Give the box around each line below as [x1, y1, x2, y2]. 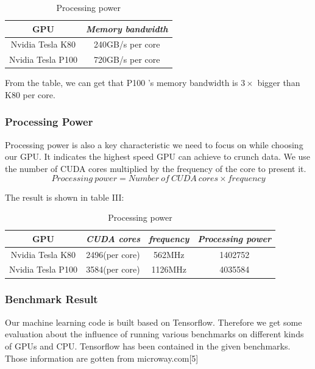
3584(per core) [86, 263, 140, 276]
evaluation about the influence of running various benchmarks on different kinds [5, 328, 304, 340]
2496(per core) [86, 248, 140, 260]
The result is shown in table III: [5, 190, 124, 203]
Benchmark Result [5, 292, 98, 307]
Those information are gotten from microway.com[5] [5, 351, 199, 364]
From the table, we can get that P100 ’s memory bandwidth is [5, 76, 238, 89]
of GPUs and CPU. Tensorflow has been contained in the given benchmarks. [5, 339, 291, 352]
